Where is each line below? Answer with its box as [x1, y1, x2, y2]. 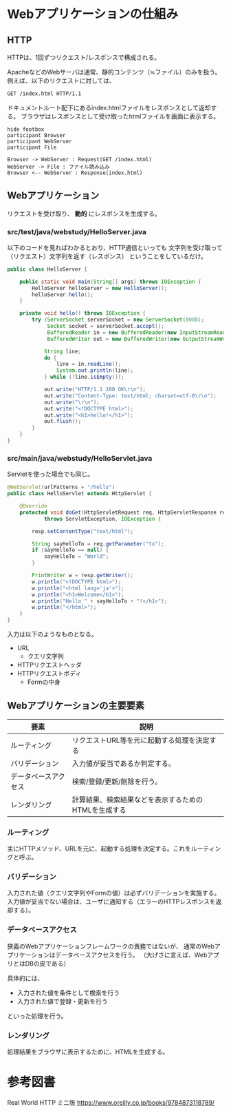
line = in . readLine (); [56, 361, 122, 368]
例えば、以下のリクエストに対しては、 [7, 76, 115, 85]
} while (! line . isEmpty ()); [43, 373, 125, 381]
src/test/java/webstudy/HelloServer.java [7, 227, 146, 236]
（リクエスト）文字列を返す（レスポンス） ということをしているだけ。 [7, 252, 208, 260]
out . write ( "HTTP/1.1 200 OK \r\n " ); [43, 386, 146, 393]
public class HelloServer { [7, 266, 88, 273]
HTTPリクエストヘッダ [16, 660, 82, 669]
